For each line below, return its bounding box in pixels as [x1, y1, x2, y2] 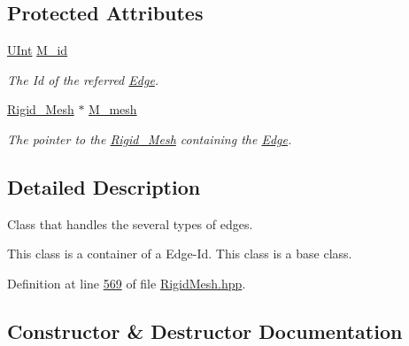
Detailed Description [7, 173, 201, 200]
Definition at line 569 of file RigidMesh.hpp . [7, 273, 246, 292]
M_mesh [89, 100, 137, 119]
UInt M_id [7, 41, 68, 59]
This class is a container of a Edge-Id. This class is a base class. [7, 244, 352, 263]
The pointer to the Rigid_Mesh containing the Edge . [7, 129, 292, 148]
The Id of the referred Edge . [7, 70, 159, 88]
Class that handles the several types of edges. [7, 214, 253, 233]
